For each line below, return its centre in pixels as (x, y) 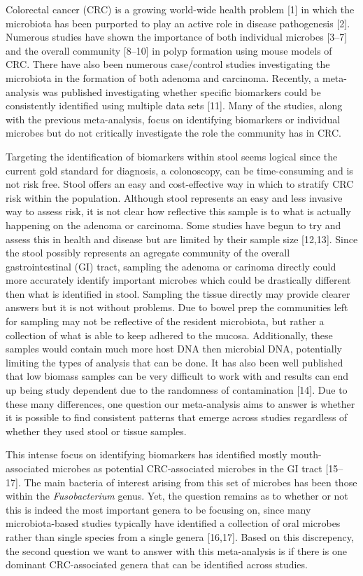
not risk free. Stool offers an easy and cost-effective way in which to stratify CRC (180, 184)
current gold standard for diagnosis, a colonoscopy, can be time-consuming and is (179, 170)
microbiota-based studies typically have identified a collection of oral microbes (173, 523)
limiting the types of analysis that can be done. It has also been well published (175, 362)
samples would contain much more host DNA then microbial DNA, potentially (174, 349)
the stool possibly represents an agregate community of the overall (148, 253)
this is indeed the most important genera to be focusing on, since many (158, 509)
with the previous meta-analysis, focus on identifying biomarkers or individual (173, 119)
